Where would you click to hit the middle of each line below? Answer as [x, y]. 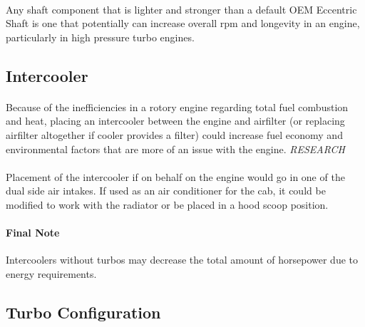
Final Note [33, 233]
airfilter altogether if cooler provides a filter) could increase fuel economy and [174, 134]
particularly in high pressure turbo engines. [100, 37]
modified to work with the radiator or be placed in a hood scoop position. [167, 204]
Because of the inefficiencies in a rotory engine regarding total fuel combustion [177, 107]
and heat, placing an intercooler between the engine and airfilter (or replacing [175, 121]
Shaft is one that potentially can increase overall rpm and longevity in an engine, [183, 23]
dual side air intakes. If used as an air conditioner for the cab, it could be [166, 191]
